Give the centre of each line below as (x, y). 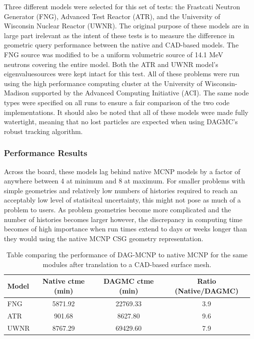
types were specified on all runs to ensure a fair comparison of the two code (117, 102)
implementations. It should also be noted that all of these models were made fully (126, 112)
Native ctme (64, 281)
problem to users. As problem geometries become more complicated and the (117, 209)
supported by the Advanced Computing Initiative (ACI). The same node (140, 93)
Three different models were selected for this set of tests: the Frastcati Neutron (122, 6)
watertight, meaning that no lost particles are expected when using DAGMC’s (121, 122)
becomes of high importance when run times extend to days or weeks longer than (126, 229)
